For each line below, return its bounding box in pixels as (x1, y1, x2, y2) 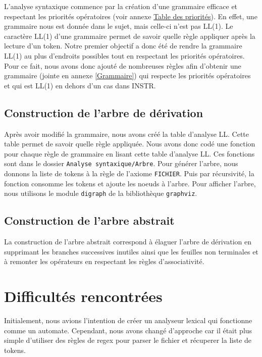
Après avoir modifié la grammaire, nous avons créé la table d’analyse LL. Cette (4, 128, 249, 139)
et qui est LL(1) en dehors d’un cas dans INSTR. (4, 80, 156, 90)
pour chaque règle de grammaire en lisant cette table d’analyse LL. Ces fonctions (4, 148, 255, 159)
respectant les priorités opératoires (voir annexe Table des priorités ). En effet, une (4, 11, 257, 21)
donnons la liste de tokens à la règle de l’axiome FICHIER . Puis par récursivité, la (4, 168, 254, 178)
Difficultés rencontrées (4, 286, 163, 307)
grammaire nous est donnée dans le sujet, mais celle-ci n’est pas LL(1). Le (4, 21, 233, 31)
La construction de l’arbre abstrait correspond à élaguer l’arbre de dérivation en (4, 236, 252, 247)
